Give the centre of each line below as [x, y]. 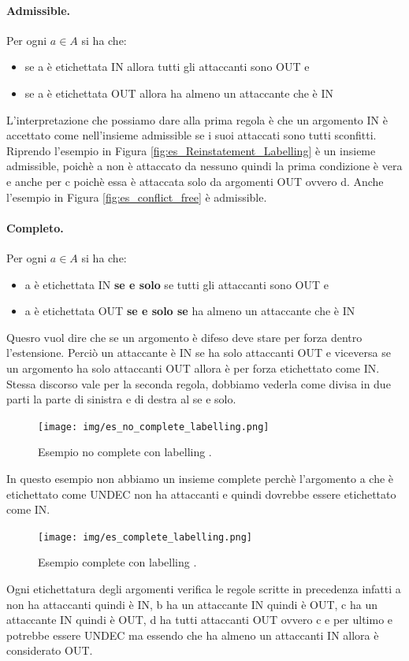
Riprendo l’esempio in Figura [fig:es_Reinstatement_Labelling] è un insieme [191, 150]
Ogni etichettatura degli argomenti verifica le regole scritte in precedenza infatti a [204, 588]
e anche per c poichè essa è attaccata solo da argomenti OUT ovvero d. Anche [195, 181]
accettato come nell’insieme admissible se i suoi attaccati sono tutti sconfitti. [191, 135]
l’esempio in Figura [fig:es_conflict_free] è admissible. [137, 197]
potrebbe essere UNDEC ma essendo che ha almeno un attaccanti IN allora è [193, 635]
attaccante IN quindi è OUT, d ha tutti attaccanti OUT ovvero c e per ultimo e [200, 620]
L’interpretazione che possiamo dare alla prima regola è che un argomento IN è [197, 119]
